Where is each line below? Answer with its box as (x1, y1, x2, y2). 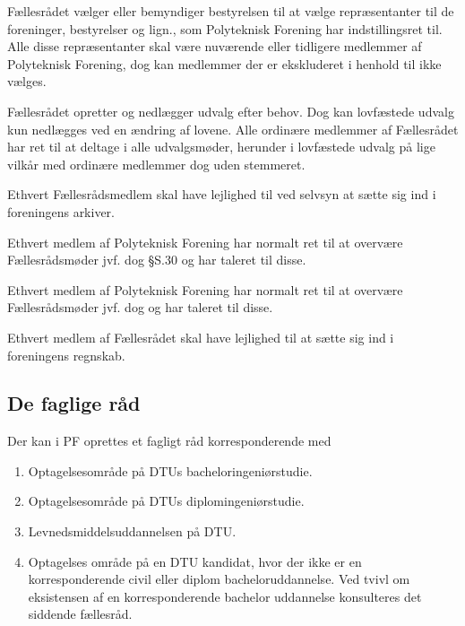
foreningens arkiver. (7, 202, 115, 221)
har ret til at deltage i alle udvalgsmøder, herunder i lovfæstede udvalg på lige (7, 137, 435, 156)
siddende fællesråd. (28, 604, 133, 623)
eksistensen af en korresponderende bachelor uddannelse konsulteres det (28, 587, 422, 605)
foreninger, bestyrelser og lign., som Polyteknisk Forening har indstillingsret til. (7, 19, 443, 38)
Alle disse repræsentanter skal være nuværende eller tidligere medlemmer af (7, 37, 422, 56)
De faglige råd (7, 389, 141, 417)
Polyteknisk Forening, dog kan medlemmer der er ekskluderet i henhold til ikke (7, 54, 442, 73)
